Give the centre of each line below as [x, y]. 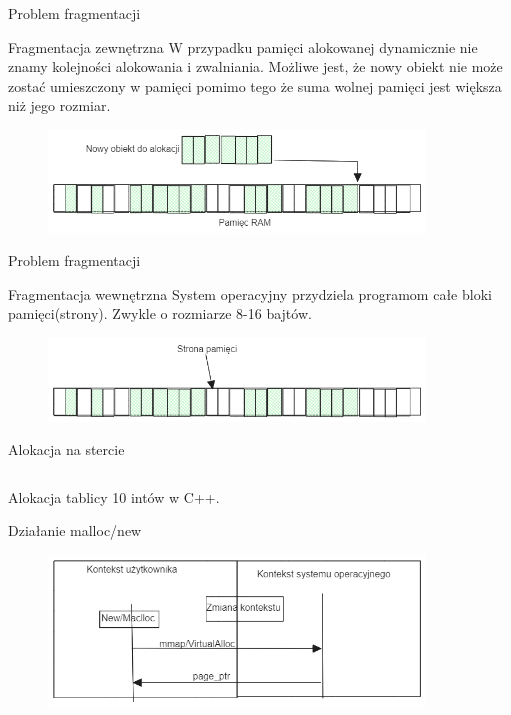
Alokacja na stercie [66, 449]
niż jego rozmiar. [59, 105]
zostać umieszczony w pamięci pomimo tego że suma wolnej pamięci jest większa [255, 85]
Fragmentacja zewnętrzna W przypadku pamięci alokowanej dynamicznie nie [243, 46]
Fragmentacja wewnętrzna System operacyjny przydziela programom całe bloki [250, 293]
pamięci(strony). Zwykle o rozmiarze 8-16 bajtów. [160, 313]
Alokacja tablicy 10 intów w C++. [114, 496]
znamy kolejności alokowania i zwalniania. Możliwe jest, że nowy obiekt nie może [255, 66]
